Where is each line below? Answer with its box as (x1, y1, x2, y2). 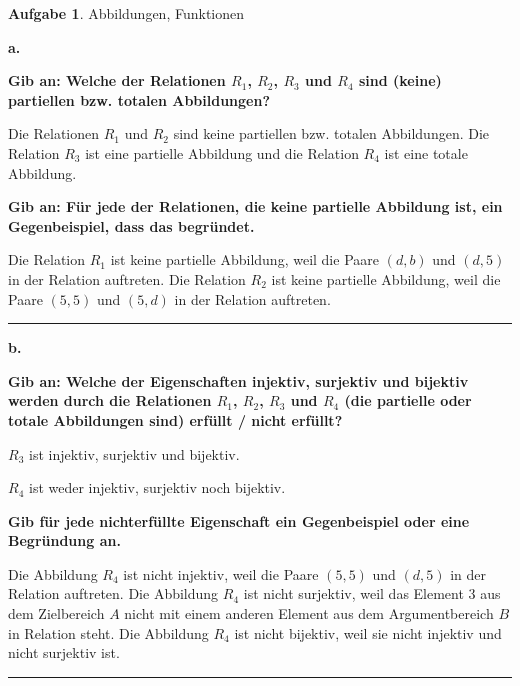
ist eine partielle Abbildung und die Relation (85, 142, 359, 163)
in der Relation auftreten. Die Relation (8, 268, 246, 289)
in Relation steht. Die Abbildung (8, 622, 209, 643)
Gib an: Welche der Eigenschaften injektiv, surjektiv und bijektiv (8, 370, 469, 391)
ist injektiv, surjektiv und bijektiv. (28, 443, 240, 464)
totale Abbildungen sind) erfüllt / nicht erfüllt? (8, 409, 343, 430)
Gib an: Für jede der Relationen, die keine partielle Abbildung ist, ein (8, 196, 503, 217)
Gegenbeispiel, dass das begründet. (8, 215, 255, 236)
